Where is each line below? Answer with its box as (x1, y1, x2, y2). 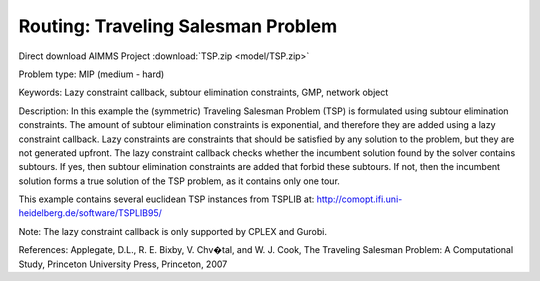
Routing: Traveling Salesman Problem (18, 15, 338, 37)
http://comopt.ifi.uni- (316, 193, 403, 205)
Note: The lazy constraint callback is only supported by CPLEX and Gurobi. (18, 225, 327, 237)
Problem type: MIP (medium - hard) (18, 68, 165, 80)
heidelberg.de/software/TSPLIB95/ (18, 207, 162, 219)
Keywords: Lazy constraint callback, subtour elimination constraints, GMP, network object (18, 86, 389, 99)
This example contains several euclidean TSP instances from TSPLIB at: (18, 193, 315, 205)
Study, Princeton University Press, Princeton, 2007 (18, 258, 228, 270)
